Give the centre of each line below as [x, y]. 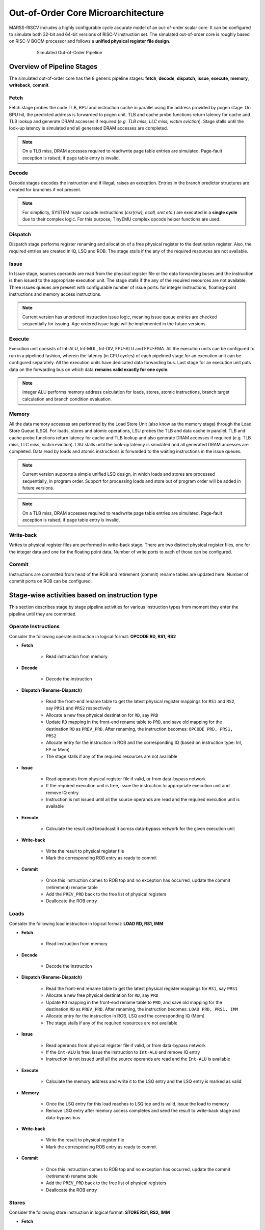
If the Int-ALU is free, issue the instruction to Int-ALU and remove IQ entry [123, 1052]
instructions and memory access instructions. [55, 294]
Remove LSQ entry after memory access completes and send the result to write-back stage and [143, 1111]
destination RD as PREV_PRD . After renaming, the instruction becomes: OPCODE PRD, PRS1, [139, 729]
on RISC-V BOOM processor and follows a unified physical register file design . [90, 41]
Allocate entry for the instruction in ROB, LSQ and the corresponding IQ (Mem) [125, 1016]
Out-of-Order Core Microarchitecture [87, 13]
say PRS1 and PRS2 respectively [79, 708]
